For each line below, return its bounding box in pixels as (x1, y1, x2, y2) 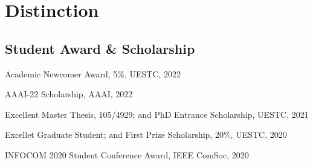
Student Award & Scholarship (5, 39, 195, 57)
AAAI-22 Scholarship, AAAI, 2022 (5, 88, 133, 100)
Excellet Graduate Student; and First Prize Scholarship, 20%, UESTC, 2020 (5, 128, 287, 141)
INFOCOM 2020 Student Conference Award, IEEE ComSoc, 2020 (5, 148, 249, 161)
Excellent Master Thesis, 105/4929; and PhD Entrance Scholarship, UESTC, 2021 (5, 108, 309, 120)
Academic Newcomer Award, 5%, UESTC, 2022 (5, 67, 181, 80)
